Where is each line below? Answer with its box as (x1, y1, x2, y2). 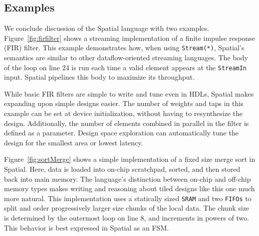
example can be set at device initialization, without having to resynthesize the (4, 108, 243, 118)
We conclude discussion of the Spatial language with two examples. (4, 23, 209, 33)
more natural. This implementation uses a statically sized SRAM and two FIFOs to (4, 193, 252, 203)
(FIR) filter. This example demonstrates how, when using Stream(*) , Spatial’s (4, 42, 245, 53)
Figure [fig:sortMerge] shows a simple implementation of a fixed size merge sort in (4, 154, 256, 164)
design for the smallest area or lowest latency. (4, 137, 143, 147)
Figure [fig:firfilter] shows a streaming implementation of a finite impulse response (4, 32, 255, 43)
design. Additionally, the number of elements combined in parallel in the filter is (4, 118, 249, 128)
